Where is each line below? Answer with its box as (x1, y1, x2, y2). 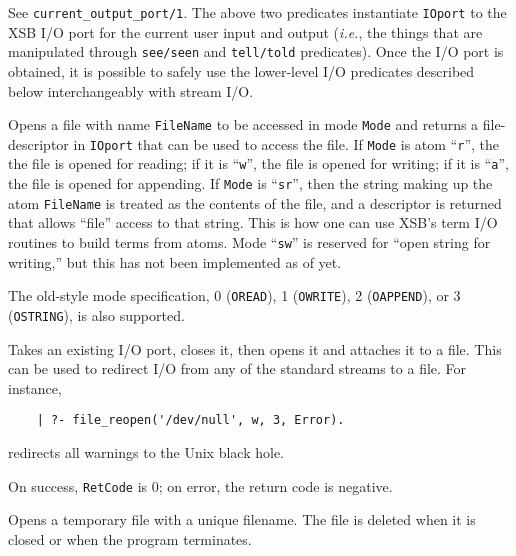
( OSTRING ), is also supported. (8, 304, 185, 325)
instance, (8, 377, 62, 398)
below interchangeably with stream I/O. (8, 80, 254, 101)
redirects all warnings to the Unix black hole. (8, 441, 284, 462)
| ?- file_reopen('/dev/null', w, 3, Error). (36, 413, 345, 428)
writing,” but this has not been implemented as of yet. (8, 251, 342, 272)
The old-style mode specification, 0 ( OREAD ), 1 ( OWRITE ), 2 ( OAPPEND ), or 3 (8, 285, 461, 306)
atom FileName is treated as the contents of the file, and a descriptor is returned (8, 192, 502, 213)
